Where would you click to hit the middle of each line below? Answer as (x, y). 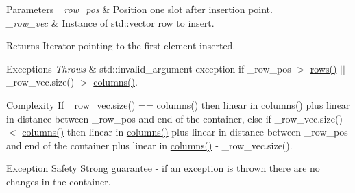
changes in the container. (59, 181)
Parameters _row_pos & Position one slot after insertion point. (139, 9)
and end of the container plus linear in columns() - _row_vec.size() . (149, 145)
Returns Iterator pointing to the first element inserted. (121, 46)
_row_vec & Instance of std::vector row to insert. (110, 22)
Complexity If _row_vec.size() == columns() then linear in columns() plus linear (178, 104)
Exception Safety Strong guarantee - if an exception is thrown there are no (163, 168)
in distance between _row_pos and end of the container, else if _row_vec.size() (174, 118)
